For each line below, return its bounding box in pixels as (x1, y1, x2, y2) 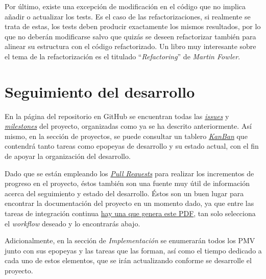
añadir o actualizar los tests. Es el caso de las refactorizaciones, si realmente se (5, 11, 251, 21)
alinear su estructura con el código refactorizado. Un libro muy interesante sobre (5, 41, 256, 52)
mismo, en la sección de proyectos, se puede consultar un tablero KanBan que (5, 130, 248, 141)
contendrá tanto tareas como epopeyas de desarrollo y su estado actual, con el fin (5, 141, 259, 151)
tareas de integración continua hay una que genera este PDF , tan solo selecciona (5, 208, 256, 219)
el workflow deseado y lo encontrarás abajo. (5, 218, 140, 228)
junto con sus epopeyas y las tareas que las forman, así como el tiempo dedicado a (5, 245, 262, 255)
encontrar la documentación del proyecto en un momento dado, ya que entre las (5, 198, 254, 208)
